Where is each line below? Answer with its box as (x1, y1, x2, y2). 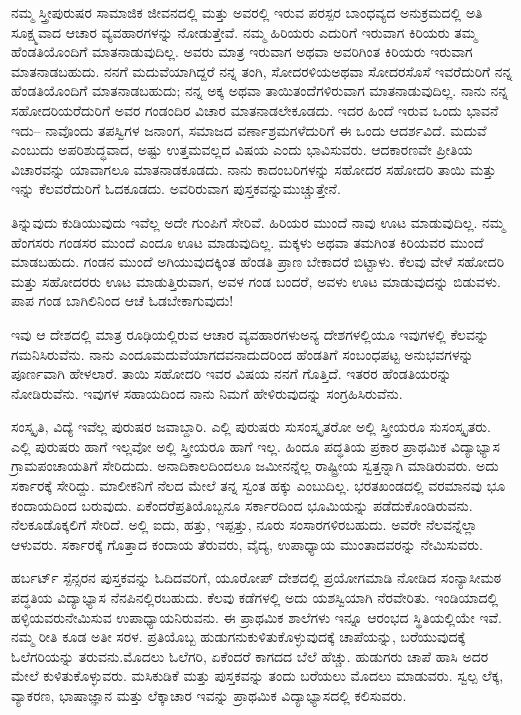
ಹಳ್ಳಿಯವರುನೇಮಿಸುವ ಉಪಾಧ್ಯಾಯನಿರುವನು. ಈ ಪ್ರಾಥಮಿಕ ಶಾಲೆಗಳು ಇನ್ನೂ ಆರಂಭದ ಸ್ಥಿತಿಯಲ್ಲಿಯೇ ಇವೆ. (11, 606, 502, 627)
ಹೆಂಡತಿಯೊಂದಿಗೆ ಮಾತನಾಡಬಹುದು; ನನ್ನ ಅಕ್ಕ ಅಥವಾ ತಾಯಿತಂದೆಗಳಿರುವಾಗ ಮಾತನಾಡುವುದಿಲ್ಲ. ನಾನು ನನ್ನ (11, 80, 508, 101)
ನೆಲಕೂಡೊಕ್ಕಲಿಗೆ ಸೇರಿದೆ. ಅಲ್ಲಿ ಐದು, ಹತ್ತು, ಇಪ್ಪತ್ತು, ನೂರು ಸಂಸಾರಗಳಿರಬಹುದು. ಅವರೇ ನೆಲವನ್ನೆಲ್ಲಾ (11, 514, 478, 535)
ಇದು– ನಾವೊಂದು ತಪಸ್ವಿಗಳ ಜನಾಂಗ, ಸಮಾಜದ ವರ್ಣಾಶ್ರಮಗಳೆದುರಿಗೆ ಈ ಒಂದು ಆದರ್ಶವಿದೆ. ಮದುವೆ (11, 119, 487, 140)
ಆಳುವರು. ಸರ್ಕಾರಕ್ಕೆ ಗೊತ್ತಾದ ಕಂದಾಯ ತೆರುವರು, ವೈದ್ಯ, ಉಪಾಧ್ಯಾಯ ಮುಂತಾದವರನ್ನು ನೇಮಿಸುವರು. (11, 533, 483, 554)
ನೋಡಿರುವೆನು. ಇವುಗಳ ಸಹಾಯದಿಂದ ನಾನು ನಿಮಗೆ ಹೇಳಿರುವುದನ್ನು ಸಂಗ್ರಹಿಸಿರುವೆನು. (11, 382, 403, 403)
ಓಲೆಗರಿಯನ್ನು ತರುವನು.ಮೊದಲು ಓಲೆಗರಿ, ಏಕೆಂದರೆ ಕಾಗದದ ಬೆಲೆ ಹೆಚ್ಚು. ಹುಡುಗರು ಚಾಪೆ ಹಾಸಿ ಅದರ (11, 645, 489, 666)
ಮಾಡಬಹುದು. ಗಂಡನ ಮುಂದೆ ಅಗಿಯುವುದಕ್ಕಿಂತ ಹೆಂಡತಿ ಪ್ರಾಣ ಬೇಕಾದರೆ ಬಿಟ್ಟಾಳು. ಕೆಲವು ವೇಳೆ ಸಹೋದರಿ (11, 251, 505, 272)
